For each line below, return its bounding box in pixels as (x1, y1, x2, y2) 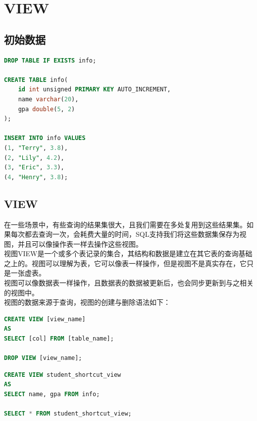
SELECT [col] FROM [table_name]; (4, 335, 114, 343)
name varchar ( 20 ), (18, 95, 79, 103)
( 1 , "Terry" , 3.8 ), (4, 144, 68, 151)
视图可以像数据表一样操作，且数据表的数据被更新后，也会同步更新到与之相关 (4, 278, 254, 288)
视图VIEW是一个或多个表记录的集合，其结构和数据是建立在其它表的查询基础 (4, 248, 253, 259)
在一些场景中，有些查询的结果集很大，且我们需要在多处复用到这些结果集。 (4, 219, 247, 229)
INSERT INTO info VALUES (4, 135, 86, 142)
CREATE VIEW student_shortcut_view (4, 371, 121, 378)
